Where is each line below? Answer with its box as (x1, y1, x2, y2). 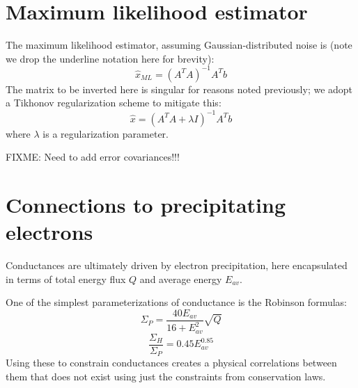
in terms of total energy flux (6, 271, 126, 286)
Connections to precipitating (6, 190, 286, 218)
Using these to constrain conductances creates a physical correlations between (6, 355, 337, 370)
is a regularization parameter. (42, 126, 169, 140)
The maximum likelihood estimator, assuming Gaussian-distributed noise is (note (6, 38, 352, 52)
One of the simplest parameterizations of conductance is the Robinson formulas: (6, 295, 347, 309)
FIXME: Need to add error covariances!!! (6, 149, 180, 164)
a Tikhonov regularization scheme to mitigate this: (6, 95, 221, 110)
